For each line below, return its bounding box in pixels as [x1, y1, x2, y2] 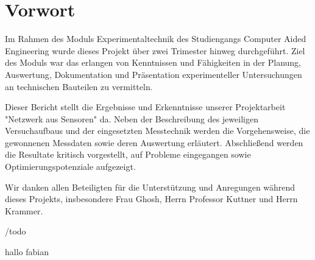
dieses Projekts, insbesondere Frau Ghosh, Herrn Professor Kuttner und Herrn [5, 192, 298, 205]
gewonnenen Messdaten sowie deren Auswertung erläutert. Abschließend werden [5, 136, 303, 149]
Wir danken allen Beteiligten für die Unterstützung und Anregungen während [5, 180, 296, 193]
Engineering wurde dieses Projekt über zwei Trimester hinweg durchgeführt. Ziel [5, 44, 305, 57]
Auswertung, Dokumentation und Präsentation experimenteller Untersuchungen [5, 68, 302, 80]
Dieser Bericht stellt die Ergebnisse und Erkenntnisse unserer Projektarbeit [5, 100, 286, 113]
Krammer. [5, 204, 43, 217]
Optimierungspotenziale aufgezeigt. [5, 160, 136, 173]
